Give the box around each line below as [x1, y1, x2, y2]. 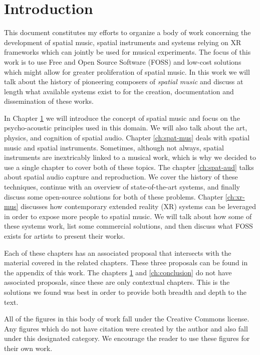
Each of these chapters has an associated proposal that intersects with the [4, 247, 231, 258]
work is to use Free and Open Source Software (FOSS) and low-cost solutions [4, 56, 241, 67]
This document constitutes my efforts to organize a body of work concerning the [4, 27, 251, 38]
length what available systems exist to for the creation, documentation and [4, 86, 234, 96]
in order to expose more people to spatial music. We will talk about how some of [4, 211, 252, 221]
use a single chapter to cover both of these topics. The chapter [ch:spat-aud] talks [4, 161, 254, 172]
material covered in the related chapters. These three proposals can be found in [4, 257, 248, 268]
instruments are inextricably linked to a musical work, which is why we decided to [4, 152, 256, 162]
